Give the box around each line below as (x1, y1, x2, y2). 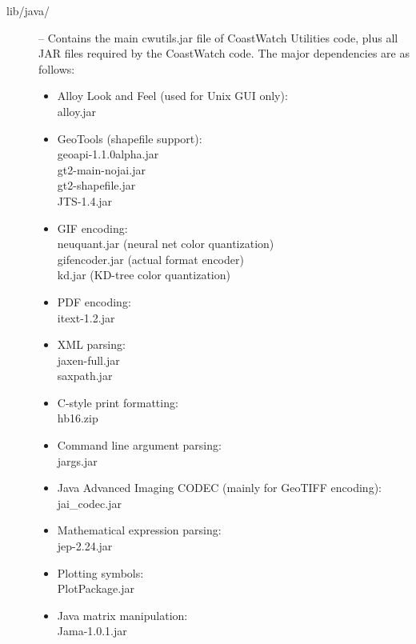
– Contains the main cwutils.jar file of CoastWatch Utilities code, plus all (38, 29, 398, 46)
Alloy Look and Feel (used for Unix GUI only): (57, 87, 288, 104)
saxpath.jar (57, 367, 113, 384)
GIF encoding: (57, 219, 128, 236)
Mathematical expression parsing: (57, 522, 222, 538)
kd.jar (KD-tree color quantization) (57, 266, 230, 283)
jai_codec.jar (57, 494, 122, 511)
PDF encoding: (57, 293, 131, 310)
